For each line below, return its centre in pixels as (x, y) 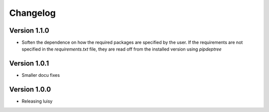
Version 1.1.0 (29, 30)
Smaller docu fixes (41, 75)
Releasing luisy (37, 101)
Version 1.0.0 (30, 89)
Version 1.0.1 (29, 64)
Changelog (32, 13)
